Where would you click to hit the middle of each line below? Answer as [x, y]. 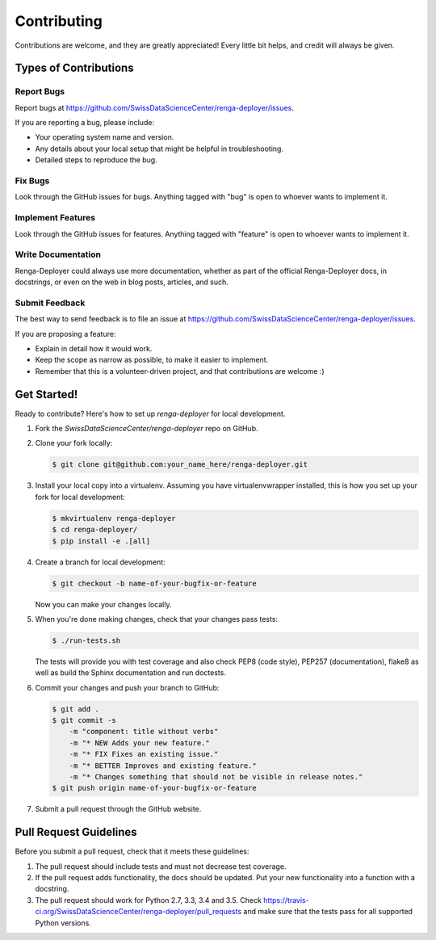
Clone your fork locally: [74, 443]
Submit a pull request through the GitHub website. [118, 809]
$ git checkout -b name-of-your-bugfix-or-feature [155, 583]
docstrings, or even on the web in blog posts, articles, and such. [122, 282]
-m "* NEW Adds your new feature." [139, 743]
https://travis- [287, 900]
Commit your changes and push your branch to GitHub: [127, 687]
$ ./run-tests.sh [86, 640]
